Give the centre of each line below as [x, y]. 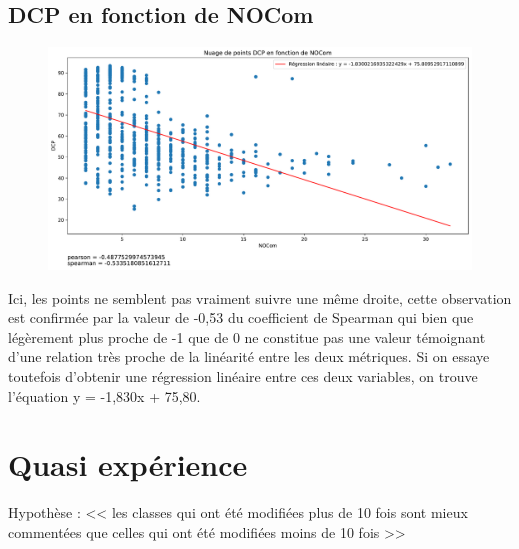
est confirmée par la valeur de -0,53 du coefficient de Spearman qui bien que [241, 317]
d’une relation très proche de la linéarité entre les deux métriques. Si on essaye [249, 356]
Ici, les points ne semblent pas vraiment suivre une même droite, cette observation [260, 297]
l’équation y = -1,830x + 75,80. [104, 395]
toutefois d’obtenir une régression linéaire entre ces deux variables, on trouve [243, 375]
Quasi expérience [128, 464]
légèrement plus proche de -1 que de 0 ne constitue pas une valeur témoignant [247, 336]
